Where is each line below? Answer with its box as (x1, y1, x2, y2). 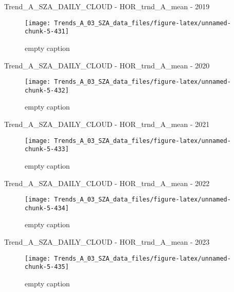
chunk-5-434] (25, 204, 69, 212)
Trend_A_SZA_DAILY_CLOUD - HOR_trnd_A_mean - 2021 (4, 119, 210, 129)
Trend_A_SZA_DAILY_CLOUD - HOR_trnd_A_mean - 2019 (4, 1, 210, 11)
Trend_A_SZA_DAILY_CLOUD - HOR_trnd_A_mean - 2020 (4, 60, 210, 70)
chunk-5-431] (25, 28, 69, 35)
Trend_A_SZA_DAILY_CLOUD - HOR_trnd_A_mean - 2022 (4, 177, 210, 188)
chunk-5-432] (25, 86, 69, 94)
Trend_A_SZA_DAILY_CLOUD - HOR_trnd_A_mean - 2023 (4, 236, 210, 247)
